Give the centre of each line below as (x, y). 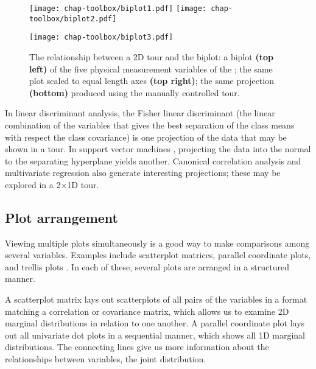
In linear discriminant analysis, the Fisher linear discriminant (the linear (140, 113)
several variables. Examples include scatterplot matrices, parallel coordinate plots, (158, 255)
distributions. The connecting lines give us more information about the (137, 347)
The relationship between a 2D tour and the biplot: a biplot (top (151, 56)
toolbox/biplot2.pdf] (73, 19)
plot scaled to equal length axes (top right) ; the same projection (152, 81)
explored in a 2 (33, 184)
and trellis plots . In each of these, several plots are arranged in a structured (147, 266)
